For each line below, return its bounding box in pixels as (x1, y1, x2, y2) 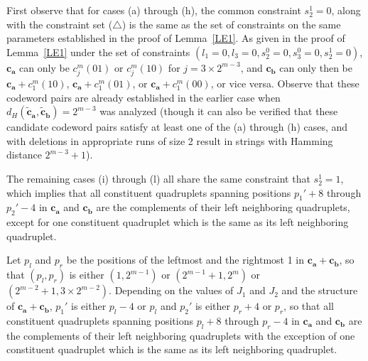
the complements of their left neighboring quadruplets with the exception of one (6, 328, 355, 343)
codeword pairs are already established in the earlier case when (6, 90, 281, 104)
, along (331, 3, 361, 17)
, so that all (283, 298, 334, 313)
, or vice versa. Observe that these (210, 75, 359, 90)
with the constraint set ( (6, 16, 113, 31)
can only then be (279, 60, 352, 75)
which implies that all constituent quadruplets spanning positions (6, 185, 291, 200)
